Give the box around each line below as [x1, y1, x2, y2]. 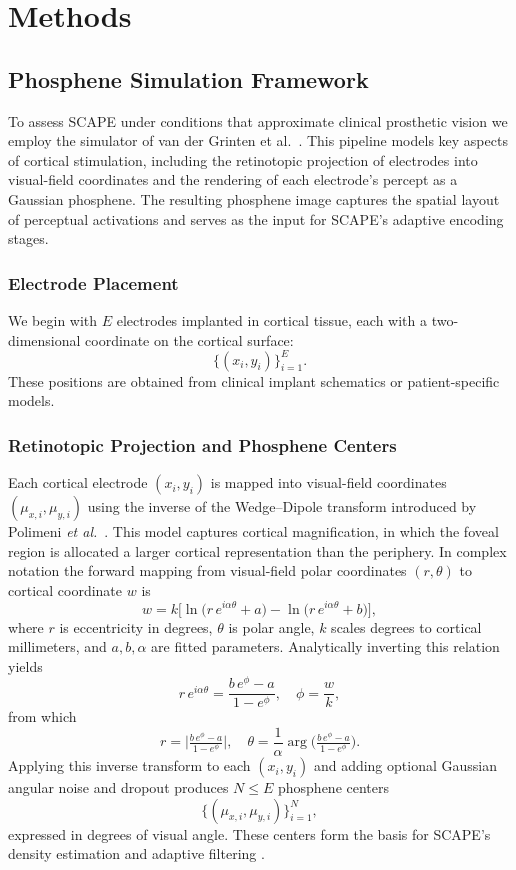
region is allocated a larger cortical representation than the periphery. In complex [8, 540, 507, 561]
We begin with [8, 309, 98, 330]
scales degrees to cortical [331, 616, 482, 637]
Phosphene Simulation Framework [8, 63, 369, 94]
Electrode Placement [8, 270, 179, 295]
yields [8, 655, 43, 676]
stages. [8, 228, 49, 249]
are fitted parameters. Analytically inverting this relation [151, 636, 500, 657]
